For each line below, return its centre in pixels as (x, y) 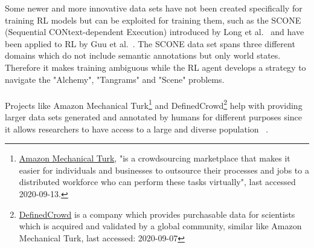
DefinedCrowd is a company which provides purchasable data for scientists (157, 214)
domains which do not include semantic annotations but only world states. (143, 55)
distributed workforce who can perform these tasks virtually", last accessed (157, 182)
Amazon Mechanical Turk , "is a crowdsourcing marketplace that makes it (155, 158)
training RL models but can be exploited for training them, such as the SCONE (153, 20)
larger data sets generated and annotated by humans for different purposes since (153, 117)
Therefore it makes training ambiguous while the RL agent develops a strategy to (155, 67)
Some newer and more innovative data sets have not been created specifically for (154, 8)
